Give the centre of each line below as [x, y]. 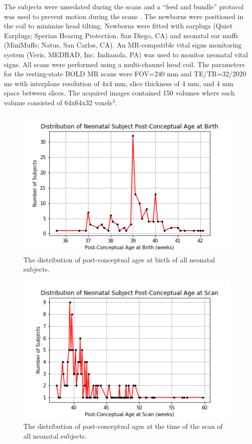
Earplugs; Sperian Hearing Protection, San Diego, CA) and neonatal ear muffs [121, 35]
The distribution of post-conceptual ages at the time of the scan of [123, 426]
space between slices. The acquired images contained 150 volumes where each [119, 93]
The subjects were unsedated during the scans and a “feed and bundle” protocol [124, 6]
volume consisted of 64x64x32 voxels [58, 102]
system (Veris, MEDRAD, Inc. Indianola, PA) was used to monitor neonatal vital [126, 54]
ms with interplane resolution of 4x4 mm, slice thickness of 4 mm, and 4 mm [119, 83]
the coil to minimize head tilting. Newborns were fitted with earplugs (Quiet [118, 26]
